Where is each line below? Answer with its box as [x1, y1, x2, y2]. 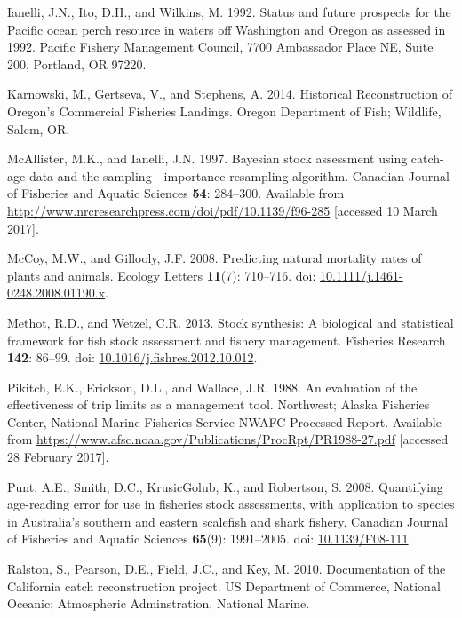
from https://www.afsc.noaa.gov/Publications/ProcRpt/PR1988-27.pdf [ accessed [7, 430, 449, 448]
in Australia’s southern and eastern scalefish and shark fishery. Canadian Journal [7, 511, 449, 530]
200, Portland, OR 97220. [7, 54, 147, 73]
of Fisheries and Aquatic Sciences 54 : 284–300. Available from [7, 184, 345, 202]
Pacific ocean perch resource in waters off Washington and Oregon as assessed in [7, 20, 446, 38]
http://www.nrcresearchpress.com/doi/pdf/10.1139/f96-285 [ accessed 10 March [7, 201, 438, 219]
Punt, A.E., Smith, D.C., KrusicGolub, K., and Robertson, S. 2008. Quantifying [7, 477, 443, 495]
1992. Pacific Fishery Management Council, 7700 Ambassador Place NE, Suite [7, 37, 434, 56]
